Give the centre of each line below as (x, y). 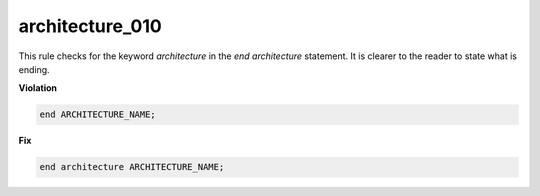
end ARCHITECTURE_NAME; (98, 114)
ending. (34, 69)
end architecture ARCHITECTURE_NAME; (132, 167)
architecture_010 (90, 26)
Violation (37, 88)
